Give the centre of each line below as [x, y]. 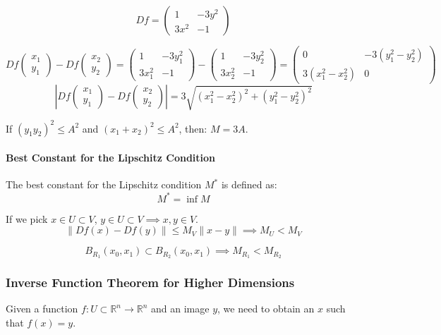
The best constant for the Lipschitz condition [104, 184]
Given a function [42, 309]
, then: [193, 128]
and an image [180, 309]
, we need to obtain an [266, 309]
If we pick [27, 218]
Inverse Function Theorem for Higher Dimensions [150, 282]
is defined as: [249, 184]
